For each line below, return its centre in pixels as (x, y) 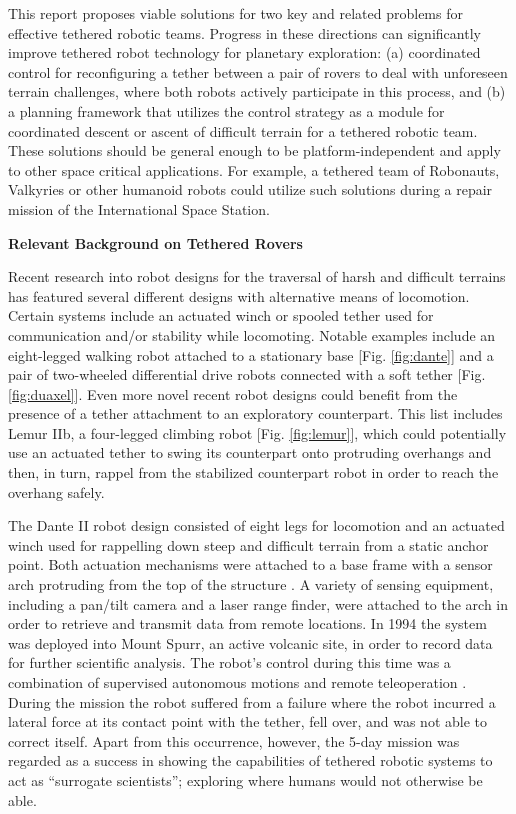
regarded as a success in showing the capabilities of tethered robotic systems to (250, 760)
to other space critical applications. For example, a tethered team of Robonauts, (254, 169)
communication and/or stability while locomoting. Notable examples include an (252, 334)
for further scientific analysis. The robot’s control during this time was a (229, 662)
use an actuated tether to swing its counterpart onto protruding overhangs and (250, 452)
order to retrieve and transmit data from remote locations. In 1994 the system (247, 623)
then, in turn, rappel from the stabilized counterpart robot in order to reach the (253, 472)
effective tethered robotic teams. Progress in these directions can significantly (244, 32)
